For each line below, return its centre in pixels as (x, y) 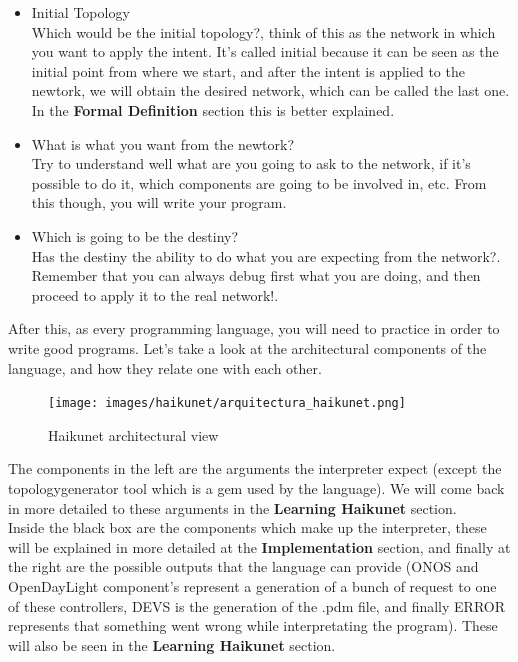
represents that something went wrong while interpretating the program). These (253, 625)
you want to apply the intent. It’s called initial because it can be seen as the (265, 51)
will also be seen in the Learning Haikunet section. (172, 644)
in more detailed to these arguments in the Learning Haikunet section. (232, 507)
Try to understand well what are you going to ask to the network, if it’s (251, 163)
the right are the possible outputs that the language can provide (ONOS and (243, 566)
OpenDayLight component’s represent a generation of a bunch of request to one (252, 585)
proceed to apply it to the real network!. (155, 294)
